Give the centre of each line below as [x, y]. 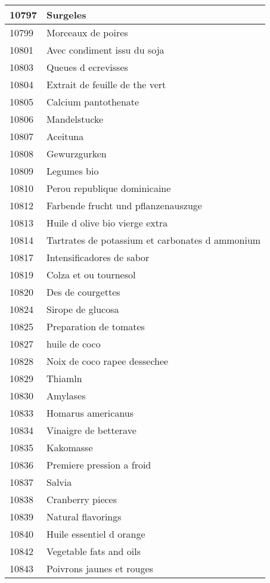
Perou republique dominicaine [109, 188]
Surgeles [66, 15]
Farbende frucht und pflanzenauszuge [124, 205]
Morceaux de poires [87, 32]
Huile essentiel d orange [96, 534]
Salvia [59, 482]
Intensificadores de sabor [98, 257]
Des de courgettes [83, 292]
